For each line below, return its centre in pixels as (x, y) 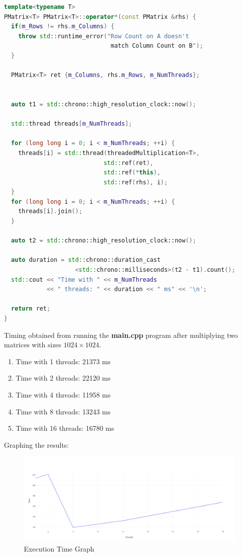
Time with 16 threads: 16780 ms (65, 428)
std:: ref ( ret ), (128, 163)
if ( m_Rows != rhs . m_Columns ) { (63, 27)
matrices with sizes (33, 345)
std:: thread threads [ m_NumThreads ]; (72, 124)
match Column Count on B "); (157, 46)
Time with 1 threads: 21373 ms (63, 361)
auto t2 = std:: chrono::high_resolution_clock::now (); (104, 241)
